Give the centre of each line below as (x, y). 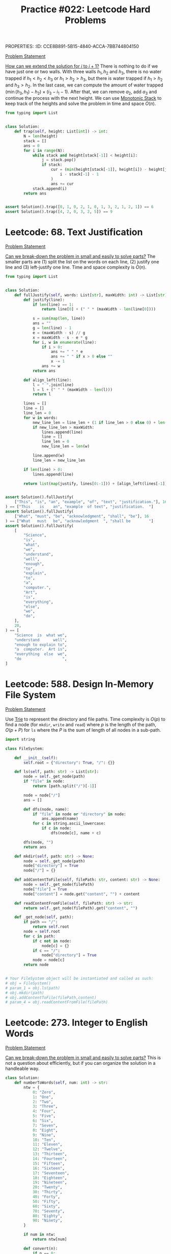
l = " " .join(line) (53, 385)
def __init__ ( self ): (36, 758)
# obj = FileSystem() (28, 983)
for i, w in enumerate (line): (64, 342)
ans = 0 (32, 146)
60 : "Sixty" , (46, 1206)
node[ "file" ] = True (45, 889)
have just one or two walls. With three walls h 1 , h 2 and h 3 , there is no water (83, 72)
